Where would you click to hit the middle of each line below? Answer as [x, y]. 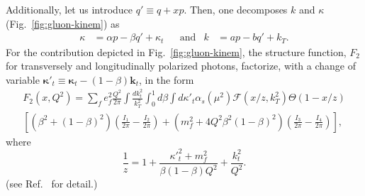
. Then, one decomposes [236, 9]
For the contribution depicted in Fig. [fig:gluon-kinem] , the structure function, [176, 51]
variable [23, 79]
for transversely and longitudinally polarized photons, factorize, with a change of [181, 66]
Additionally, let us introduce [69, 9]
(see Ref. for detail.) [52, 184]
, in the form [166, 79]
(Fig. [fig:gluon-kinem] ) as [63, 23]
